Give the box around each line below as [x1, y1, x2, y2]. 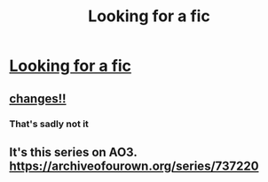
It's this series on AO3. [9, 144, 138, 160]
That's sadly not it [9, 118, 89, 130]
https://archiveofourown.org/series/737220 [9, 158, 259, 173]
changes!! [9, 91, 67, 106]
